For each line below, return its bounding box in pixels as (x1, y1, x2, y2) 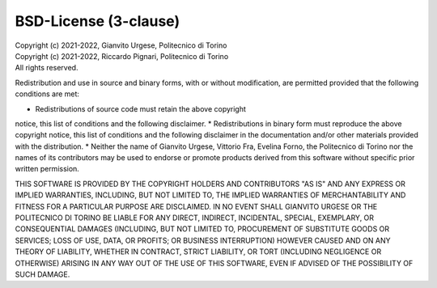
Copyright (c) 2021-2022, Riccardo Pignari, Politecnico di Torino (15, 51, 229, 61)
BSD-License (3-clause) (15, 12, 180, 30)
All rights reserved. (15, 63, 78, 73)
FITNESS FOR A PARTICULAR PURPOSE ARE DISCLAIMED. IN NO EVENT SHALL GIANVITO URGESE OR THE (15, 201, 378, 211)
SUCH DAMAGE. (15, 269, 70, 279)
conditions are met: (15, 89, 80, 99)
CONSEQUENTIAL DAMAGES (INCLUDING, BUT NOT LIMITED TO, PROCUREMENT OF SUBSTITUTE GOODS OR (15, 224, 390, 234)
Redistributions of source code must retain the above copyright (35, 104, 247, 113)
